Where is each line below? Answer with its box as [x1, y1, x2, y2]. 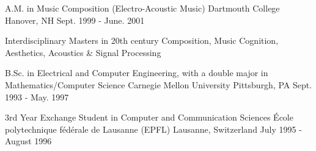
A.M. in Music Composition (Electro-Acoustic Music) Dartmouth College [5, 2, 280, 14]
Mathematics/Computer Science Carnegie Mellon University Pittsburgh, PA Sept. [5, 78, 312, 91]
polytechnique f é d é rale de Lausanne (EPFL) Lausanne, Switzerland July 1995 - [5, 122, 302, 135]
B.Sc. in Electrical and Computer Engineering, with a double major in [5, 66, 268, 79]
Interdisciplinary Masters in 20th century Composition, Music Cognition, [5, 34, 279, 47]
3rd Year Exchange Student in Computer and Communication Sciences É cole [5, 111, 293, 124]
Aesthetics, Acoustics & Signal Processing [5, 46, 161, 58]
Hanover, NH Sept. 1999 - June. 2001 [5, 13, 145, 26]
